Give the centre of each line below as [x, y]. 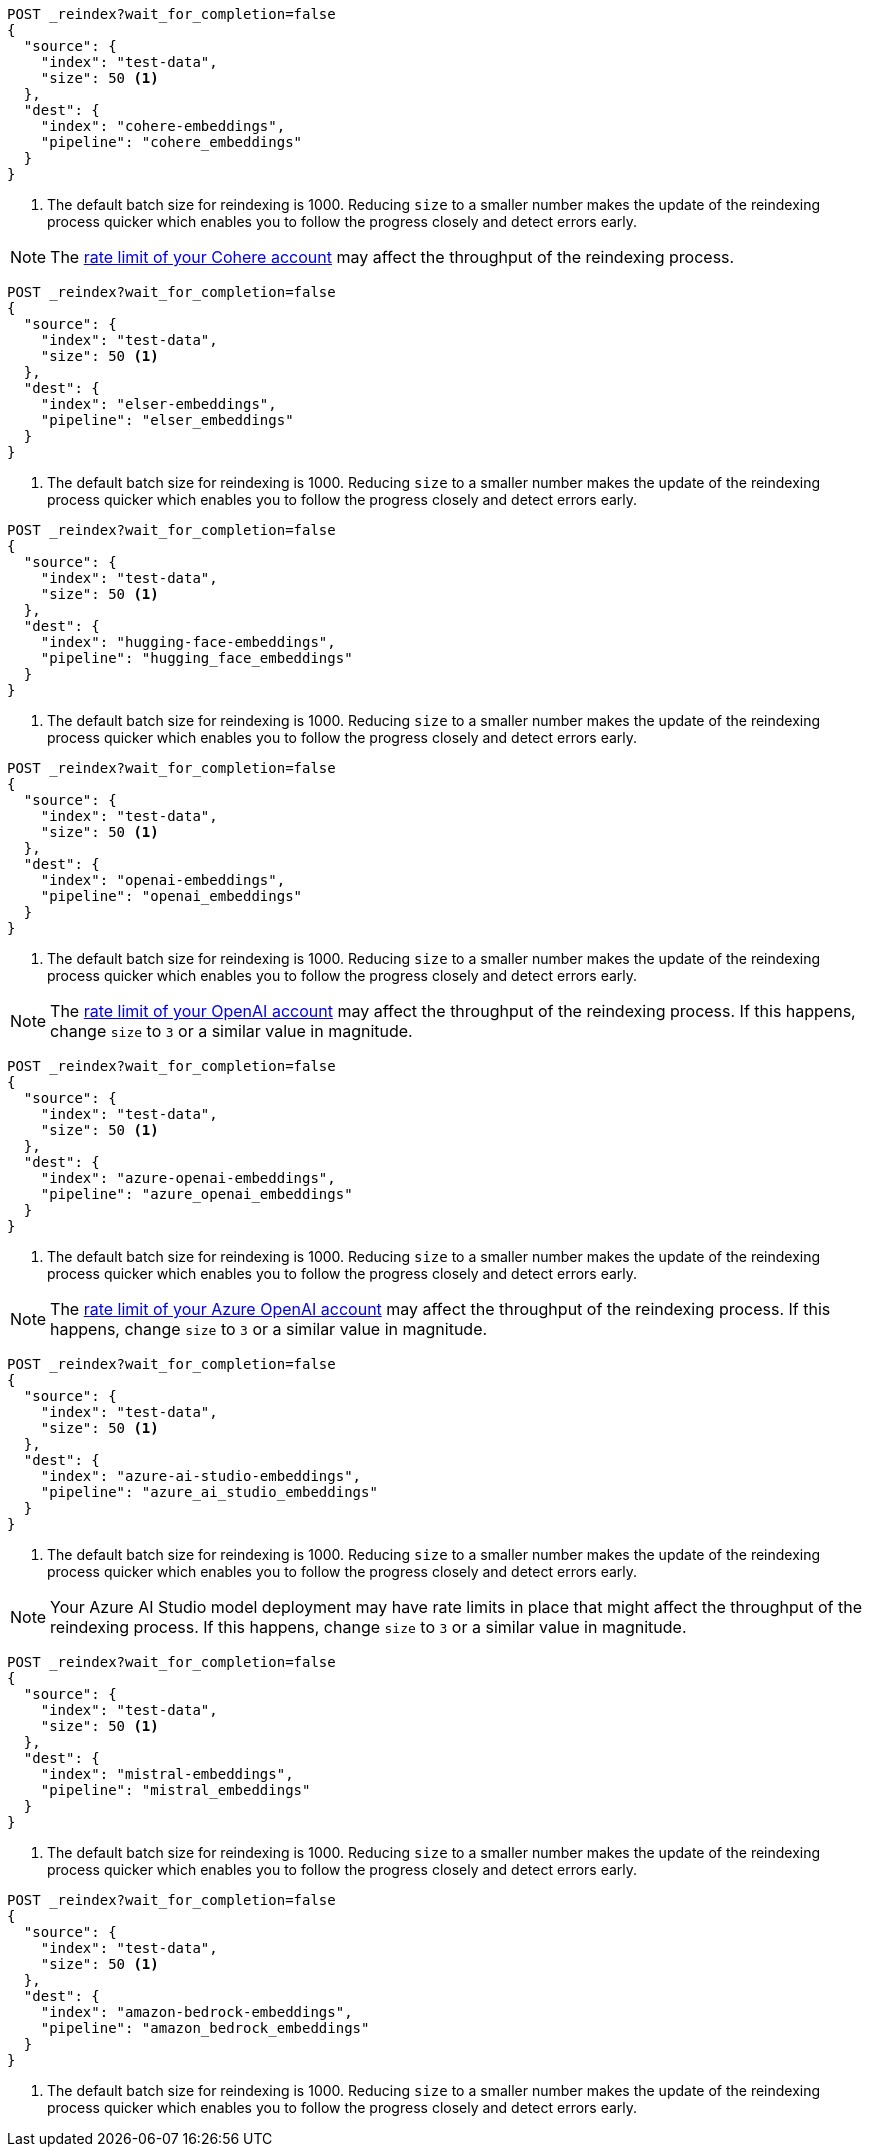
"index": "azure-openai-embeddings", [188, 1178]
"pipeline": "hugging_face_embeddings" [196, 658]
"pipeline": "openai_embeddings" [171, 896]
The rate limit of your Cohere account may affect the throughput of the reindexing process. [392, 257]
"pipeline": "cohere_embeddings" [171, 142]
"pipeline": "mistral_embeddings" [175, 1790]
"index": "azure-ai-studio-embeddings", [201, 1476]
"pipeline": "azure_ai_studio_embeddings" [209, 1492]
